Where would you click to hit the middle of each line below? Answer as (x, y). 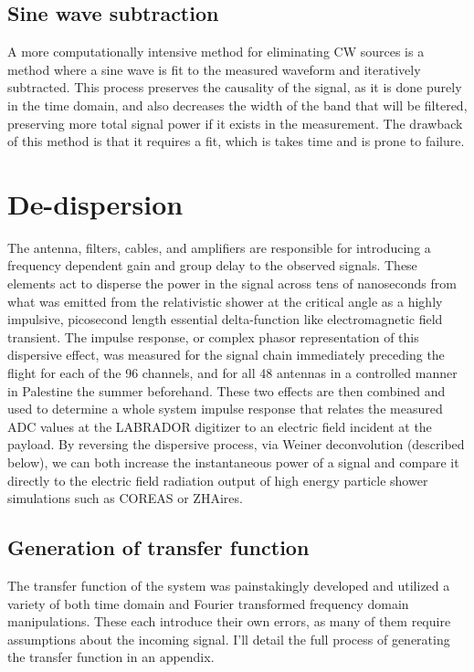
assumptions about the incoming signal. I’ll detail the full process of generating (229, 639)
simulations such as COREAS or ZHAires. (125, 498)
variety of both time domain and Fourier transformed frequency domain (208, 603)
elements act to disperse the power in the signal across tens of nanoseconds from (232, 283)
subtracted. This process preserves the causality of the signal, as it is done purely (235, 87)
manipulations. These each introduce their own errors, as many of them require (229, 621)
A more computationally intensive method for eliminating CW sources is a (216, 52)
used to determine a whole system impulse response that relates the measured (225, 409)
